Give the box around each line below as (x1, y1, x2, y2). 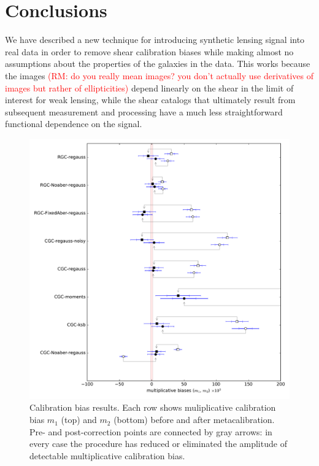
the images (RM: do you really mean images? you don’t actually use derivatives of (5, 69, 313, 82)
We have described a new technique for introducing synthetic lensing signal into (5, 33, 305, 46)
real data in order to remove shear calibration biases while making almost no (5, 45, 294, 58)
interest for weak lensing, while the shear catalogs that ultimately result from (5, 93, 296, 106)
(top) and (61, 413, 97, 426)
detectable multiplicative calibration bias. (29, 449, 185, 462)
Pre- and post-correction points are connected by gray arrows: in (29, 425, 272, 438)
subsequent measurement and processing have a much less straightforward (5, 105, 283, 118)
